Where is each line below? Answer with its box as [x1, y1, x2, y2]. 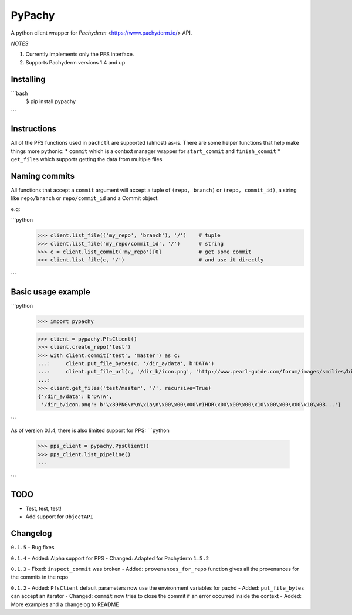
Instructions [11, 124, 57, 134]
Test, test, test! [25, 505, 62, 512]
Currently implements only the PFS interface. [25, 50, 134, 58]
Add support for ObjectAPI [25, 513, 94, 520]
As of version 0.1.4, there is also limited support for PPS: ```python [11, 427, 170, 434]
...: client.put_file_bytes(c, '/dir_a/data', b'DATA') [38, 360, 215, 366]
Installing [11, 74, 46, 84]
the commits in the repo [11, 573, 69, 580]
